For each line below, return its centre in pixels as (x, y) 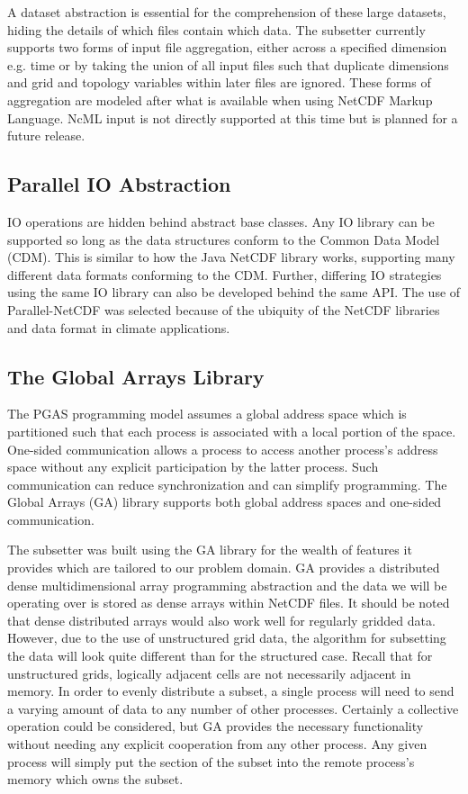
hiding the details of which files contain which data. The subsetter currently (216, 29)
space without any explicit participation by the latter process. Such (193, 467)
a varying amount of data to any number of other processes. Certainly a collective (233, 708)
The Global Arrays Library (136, 376)
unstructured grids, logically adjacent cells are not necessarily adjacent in (209, 673)
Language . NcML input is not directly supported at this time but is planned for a (233, 117)
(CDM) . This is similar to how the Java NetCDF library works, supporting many (231, 257)
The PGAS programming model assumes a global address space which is (207, 414)
